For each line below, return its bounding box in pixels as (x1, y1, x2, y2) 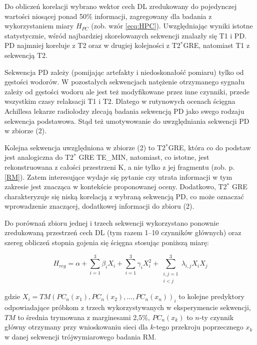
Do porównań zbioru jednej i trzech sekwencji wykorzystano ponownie (4, 217, 219, 228)
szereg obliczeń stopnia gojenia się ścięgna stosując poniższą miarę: (4, 237, 209, 248)
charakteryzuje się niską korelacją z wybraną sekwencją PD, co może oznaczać (4, 191, 244, 201)
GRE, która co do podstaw (168, 142, 251, 152)
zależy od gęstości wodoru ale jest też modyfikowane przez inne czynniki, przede (4, 86, 249, 96)
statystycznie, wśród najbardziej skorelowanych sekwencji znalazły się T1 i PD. (4, 30, 246, 40)
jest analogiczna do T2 (4, 152, 74, 162)
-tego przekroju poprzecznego (153, 322, 243, 332)
